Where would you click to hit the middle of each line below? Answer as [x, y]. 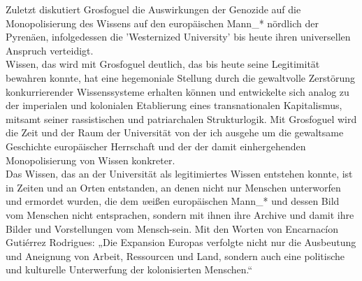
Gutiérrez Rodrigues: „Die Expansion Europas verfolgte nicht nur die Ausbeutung [181, 242]
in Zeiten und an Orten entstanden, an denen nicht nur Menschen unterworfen [173, 187]
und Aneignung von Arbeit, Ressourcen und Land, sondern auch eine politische [175, 255]
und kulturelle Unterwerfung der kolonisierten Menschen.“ [129, 269]
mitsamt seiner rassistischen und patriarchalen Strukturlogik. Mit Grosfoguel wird [181, 118]
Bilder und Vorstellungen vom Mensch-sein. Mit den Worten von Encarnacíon [172, 228]
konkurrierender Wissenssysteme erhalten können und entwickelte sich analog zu [178, 91]
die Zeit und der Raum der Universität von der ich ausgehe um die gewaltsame [175, 132]
